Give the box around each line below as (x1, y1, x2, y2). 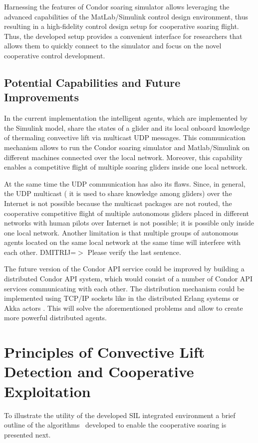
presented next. (4, 429, 51, 440)
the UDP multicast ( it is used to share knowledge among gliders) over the (4, 188, 232, 199)
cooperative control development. (4, 50, 105, 60)
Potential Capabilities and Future (4, 74, 181, 90)
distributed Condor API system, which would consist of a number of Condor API (4, 273, 253, 284)
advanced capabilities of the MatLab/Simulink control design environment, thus (4, 11, 248, 21)
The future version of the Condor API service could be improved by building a (4, 263, 245, 274)
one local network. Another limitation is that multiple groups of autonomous (4, 227, 239, 237)
